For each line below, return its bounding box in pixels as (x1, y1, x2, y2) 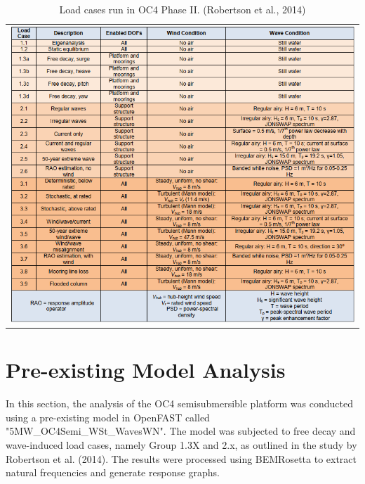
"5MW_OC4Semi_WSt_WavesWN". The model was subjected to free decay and (6, 423, 356, 438)
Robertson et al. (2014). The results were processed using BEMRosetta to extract (6, 451, 357, 466)
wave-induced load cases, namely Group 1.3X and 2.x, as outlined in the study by (6, 437, 357, 452)
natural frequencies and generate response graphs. (6, 465, 220, 480)
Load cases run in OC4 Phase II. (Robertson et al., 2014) (59, 2, 306, 16)
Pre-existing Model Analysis (6, 355, 286, 384)
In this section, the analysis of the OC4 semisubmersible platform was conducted (6, 396, 353, 411)
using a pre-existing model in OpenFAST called (6, 409, 210, 424)
